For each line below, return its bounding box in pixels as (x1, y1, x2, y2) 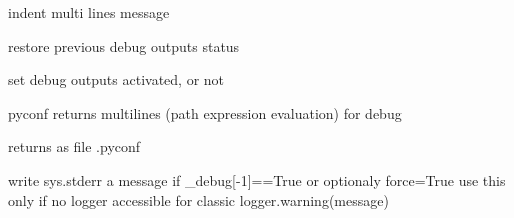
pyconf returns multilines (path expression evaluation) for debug (8, 102, 402, 123)
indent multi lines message (8, 2, 170, 22)
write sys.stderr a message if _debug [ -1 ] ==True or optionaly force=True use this (8, 169, 506, 190)
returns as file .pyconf (8, 136, 141, 157)
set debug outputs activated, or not (8, 69, 225, 90)
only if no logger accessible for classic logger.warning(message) (8, 189, 389, 210)
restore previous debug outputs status (8, 35, 240, 56)
